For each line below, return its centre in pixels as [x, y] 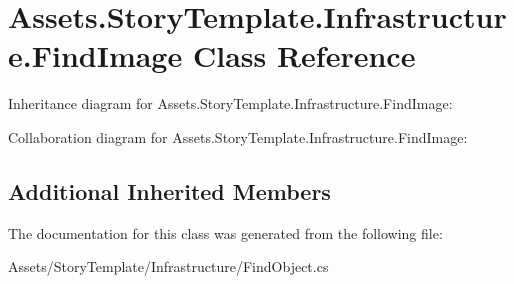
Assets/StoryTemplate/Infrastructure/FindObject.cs [168, 266]
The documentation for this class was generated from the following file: [225, 232]
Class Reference [304, 55]
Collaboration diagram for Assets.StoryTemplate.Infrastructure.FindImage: [238, 136]
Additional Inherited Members [169, 190]
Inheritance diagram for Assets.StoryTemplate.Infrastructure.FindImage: [230, 103]
